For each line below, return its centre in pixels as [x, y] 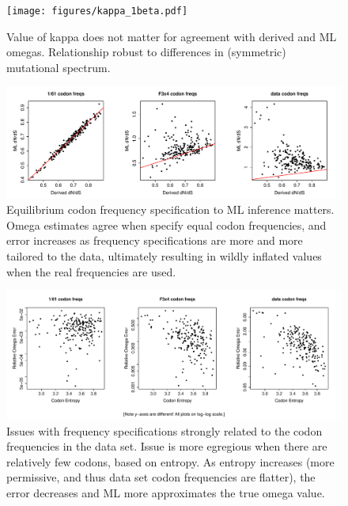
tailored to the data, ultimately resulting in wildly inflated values [164, 256]
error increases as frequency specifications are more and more [155, 240]
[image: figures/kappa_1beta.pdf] [97, 11]
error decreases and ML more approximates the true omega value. [166, 492]
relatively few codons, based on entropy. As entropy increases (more [170, 461]
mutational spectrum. [59, 67]
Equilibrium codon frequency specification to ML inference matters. [170, 209]
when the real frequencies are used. [91, 271]
